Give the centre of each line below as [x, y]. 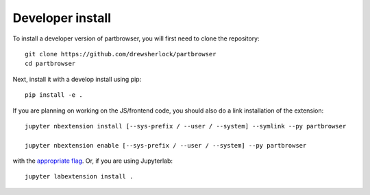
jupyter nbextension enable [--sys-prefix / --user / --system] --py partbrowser [166, 145]
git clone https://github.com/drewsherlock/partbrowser [121, 54]
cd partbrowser [50, 64]
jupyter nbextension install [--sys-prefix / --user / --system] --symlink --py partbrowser [186, 126]
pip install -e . [54, 95]
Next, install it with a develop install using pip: [77, 79]
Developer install [62, 18]
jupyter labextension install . [79, 176]
